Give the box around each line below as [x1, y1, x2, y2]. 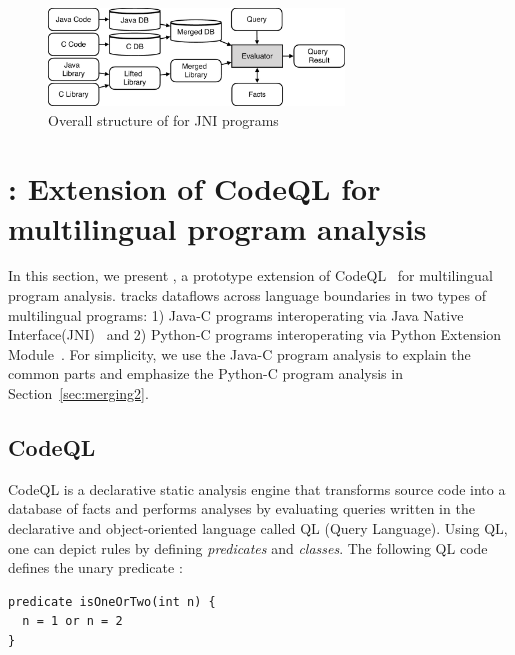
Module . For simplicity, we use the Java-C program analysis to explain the [8, 343, 471, 364]
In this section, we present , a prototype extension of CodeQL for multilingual [8, 265, 493, 286]
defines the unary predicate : [8, 557, 183, 578]
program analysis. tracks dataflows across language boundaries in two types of [8, 285, 486, 306]
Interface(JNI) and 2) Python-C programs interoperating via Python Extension [8, 324, 502, 345]
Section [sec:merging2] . [8, 383, 149, 404]
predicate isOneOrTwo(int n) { [8, 594, 216, 609]
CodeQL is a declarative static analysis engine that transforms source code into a [8, 478, 506, 499]
